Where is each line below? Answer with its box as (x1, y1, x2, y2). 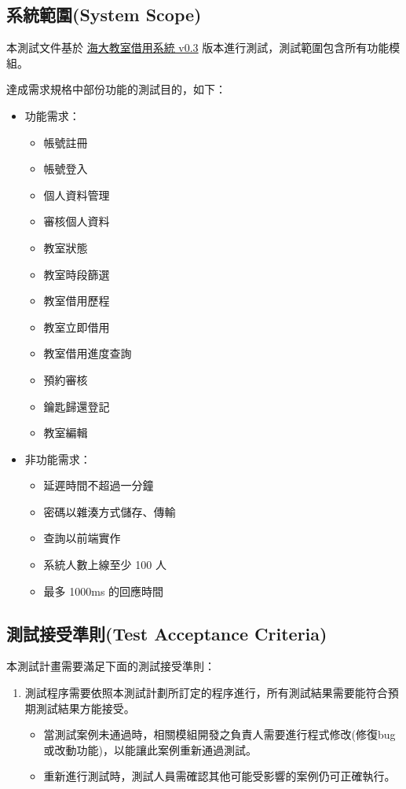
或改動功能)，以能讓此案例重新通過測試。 (43, 741, 258, 758)
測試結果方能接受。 (35, 699, 135, 716)
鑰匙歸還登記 (43, 398, 110, 414)
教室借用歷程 (43, 292, 110, 309)
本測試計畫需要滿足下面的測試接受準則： (6, 658, 215, 674)
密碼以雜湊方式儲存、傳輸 (43, 503, 176, 519)
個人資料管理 (43, 186, 110, 203)
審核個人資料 (43, 213, 110, 229)
